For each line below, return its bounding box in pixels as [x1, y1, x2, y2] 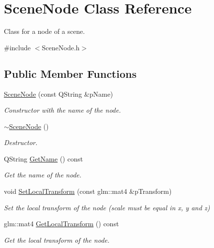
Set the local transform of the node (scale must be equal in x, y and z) [4, 202, 210, 212]
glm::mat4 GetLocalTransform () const [4, 219, 119, 229]
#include [4, 42, 31, 52]
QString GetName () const [4, 153, 83, 163]
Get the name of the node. [4, 170, 82, 180]
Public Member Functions [4, 66, 137, 81]
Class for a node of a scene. [4, 26, 85, 36]
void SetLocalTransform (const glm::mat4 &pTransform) [4, 186, 172, 196]
